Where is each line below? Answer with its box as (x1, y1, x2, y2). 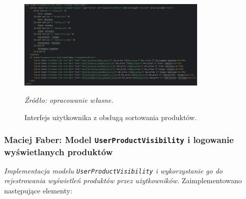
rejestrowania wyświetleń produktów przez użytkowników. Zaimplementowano (4, 175, 242, 186)
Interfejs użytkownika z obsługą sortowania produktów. (24, 111, 197, 122)
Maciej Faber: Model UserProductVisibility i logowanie (4, 133, 234, 146)
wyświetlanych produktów (4, 145, 113, 158)
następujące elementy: (4, 185, 72, 196)
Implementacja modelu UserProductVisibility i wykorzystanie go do (4, 165, 223, 176)
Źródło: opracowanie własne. (24, 94, 114, 105)
